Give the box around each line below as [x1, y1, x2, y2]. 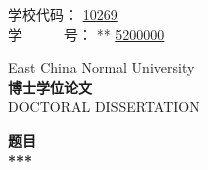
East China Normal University [8, 57, 195, 78]
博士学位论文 [8, 76, 92, 97]
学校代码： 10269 [8, 4, 118, 24]
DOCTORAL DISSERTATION [8, 96, 200, 117]
